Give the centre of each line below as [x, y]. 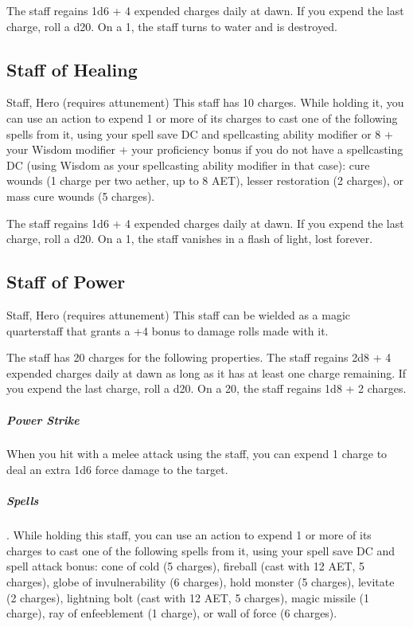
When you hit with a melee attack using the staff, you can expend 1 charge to [197, 454]
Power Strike [43, 419]
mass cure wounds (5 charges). [81, 196]
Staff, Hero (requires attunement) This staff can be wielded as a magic [179, 314]
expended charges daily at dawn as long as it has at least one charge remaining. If [206, 372]
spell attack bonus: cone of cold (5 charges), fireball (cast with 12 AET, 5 [186, 566]
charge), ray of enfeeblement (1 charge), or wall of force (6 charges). [172, 613]
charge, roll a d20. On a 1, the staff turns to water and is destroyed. [172, 26]
